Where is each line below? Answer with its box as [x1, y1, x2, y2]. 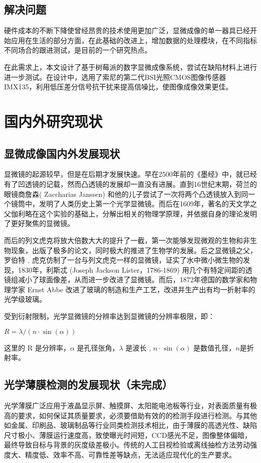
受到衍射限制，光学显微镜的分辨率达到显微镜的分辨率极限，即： [4, 311, 215, 321]
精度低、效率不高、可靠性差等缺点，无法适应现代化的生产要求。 [25, 449, 236, 460]
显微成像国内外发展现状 [4, 145, 120, 161]
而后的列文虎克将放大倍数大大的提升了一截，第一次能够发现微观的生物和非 [4, 235, 250, 245]
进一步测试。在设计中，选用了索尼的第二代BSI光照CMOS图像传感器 [4, 71, 226, 82]
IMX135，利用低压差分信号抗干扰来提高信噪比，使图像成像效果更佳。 [4, 81, 233, 92]
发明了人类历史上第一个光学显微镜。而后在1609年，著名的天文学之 [39, 198, 257, 209]
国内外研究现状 [4, 110, 103, 131]
